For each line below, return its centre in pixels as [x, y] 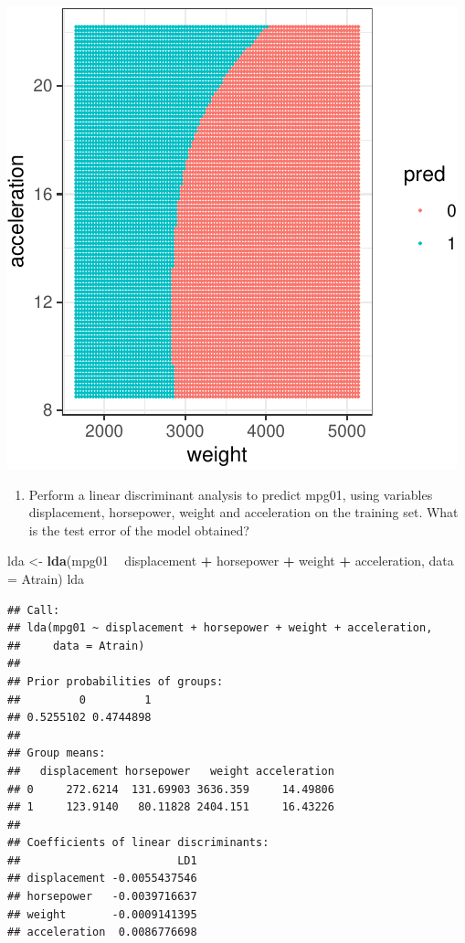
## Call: [34, 610]
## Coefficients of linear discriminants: [138, 843]
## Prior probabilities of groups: [116, 681]
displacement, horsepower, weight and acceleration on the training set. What [243, 512]
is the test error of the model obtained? [139, 530]
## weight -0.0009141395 [102, 914]
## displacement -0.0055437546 [102, 879]
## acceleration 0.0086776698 [102, 932]
